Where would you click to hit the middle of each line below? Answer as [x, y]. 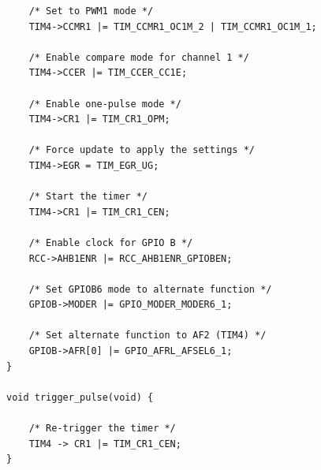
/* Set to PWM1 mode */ [91, 11]
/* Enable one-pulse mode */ [105, 104]
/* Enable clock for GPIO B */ [111, 242]
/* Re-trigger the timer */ [102, 429]
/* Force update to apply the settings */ [142, 150]
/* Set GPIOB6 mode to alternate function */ [150, 289]
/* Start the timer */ [88, 197]
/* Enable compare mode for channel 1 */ [139, 57]
